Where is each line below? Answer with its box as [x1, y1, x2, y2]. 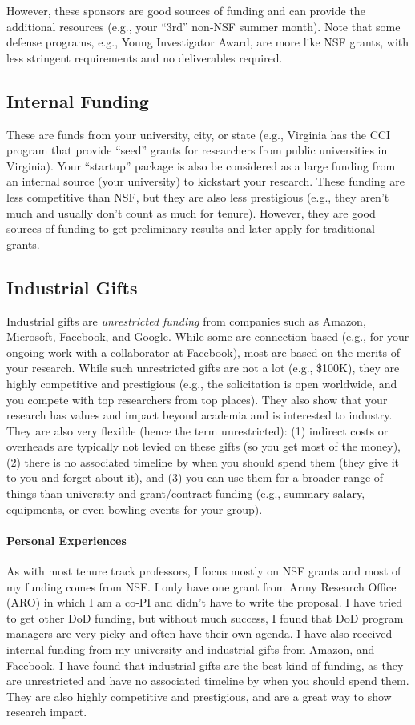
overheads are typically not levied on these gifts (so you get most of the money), [6, 438, 401, 455]
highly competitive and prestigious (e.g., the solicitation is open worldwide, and [6, 375, 397, 391]
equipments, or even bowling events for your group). [6, 500, 263, 517]
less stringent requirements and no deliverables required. [6, 49, 283, 66]
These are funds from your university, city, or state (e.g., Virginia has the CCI [6, 126, 390, 142]
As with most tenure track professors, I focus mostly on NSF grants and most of [6, 563, 401, 579]
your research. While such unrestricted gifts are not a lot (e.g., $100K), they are [6, 359, 400, 376]
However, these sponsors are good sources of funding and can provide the [6, 2, 365, 18]
